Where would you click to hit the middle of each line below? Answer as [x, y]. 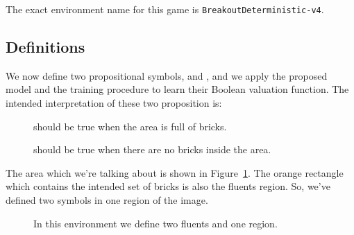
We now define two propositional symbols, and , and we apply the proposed [167, 75]
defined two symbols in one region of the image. [107, 200]
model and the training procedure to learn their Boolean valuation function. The [177, 89]
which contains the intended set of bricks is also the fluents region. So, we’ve [168, 186]
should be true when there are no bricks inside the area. [152, 149]
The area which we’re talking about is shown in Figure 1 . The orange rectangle [175, 172]
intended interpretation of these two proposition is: [114, 103]
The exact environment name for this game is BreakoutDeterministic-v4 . [165, 9]
